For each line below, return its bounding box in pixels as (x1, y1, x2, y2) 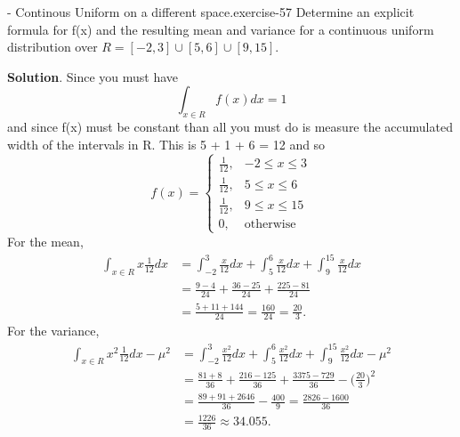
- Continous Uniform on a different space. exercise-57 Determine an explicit (7, 3, 415, 20)
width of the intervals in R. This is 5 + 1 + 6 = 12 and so (7, 134, 326, 153)
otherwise (244, 217, 296, 231)
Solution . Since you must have (7, 67, 179, 85)
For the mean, (7, 232, 84, 250)
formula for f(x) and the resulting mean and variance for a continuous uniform (7, 20, 434, 38)
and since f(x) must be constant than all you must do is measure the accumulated (7, 117, 453, 136)
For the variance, (7, 321, 100, 340)
